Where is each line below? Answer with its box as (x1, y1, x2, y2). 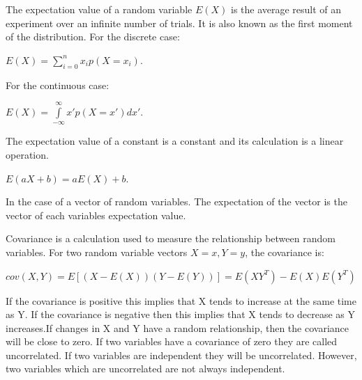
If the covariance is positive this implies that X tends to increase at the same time (6, 293, 356, 308)
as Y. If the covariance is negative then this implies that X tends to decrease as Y (6, 307, 356, 322)
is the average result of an (230, 2, 342, 16)
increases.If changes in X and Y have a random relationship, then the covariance (6, 320, 349, 335)
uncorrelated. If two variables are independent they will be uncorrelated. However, (6, 347, 357, 362)
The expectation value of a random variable (6, 2, 193, 16)
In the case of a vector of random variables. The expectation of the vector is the (6, 194, 347, 209)
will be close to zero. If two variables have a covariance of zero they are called (6, 334, 338, 349)
